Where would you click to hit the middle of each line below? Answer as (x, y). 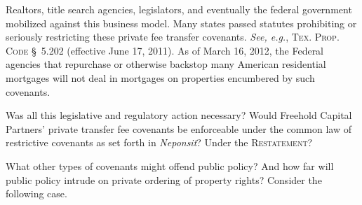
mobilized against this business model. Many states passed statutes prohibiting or (181, 23)
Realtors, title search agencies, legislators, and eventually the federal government (179, 9)
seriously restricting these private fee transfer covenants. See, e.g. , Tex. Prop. (173, 37)
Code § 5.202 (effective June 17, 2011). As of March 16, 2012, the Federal (165, 50)
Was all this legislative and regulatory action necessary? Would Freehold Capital (179, 115)
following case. (36, 193)
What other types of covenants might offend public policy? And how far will (170, 165)
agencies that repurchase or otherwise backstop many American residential (166, 64)
